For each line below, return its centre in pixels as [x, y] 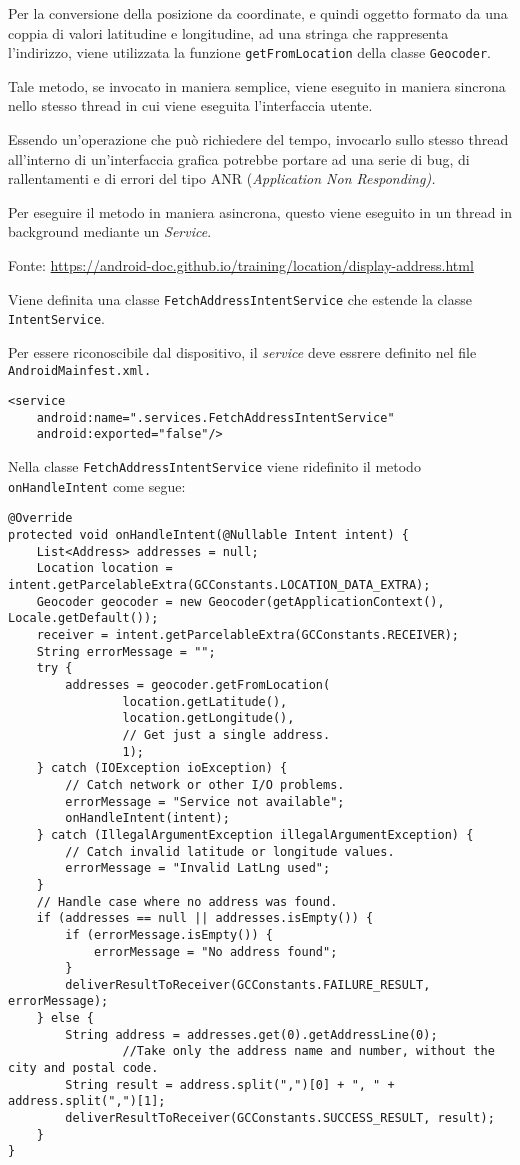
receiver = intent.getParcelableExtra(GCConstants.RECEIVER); [248, 635]
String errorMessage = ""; [126, 651]
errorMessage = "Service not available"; [205, 801]
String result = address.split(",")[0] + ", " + [230, 1084]
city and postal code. [83, 1068]
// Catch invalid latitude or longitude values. [230, 851]
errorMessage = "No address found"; [215, 951]
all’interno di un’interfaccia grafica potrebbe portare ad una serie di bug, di [239, 158]
